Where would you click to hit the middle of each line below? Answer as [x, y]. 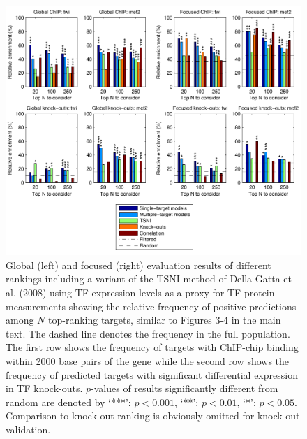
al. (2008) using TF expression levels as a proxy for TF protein [140, 292]
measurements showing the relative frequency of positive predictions [151, 306]
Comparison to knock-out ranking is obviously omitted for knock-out [153, 416]
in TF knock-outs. [44, 388]
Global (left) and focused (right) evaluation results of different [138, 265]
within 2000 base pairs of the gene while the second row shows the [148, 360]
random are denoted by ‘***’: [68, 402]
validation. [28, 429]
